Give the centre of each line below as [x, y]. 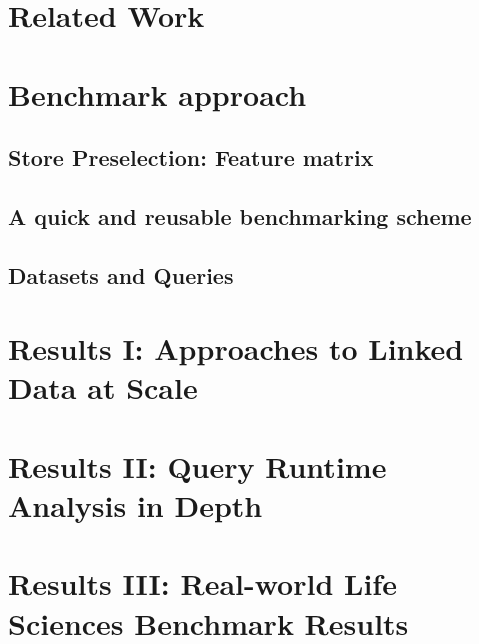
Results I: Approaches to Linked [236, 348]
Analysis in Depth [135, 505]
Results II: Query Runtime [197, 465]
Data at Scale [103, 387]
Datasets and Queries [121, 274]
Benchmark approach [157, 93]
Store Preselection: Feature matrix [191, 157]
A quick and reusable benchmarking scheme [240, 215]
